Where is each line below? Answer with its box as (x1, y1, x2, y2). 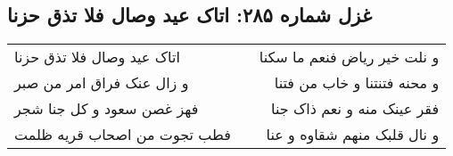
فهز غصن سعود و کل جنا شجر (14, 98, 199, 119)
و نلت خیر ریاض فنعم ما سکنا (259, 46, 440, 68)
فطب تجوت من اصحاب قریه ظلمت (14, 124, 231, 145)
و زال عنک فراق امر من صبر (14, 72, 189, 94)
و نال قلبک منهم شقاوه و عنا (266, 124, 440, 145)
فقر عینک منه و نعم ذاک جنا (271, 98, 440, 119)
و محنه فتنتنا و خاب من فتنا (274, 72, 440, 94)
